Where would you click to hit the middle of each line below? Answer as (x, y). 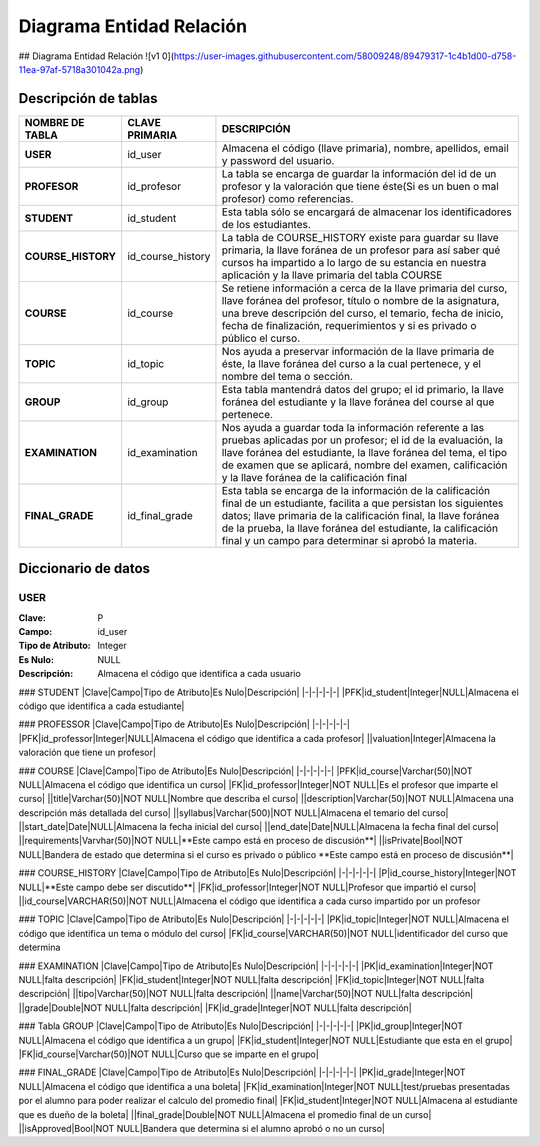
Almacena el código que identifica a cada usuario (199, 674)
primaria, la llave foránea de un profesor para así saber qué (361, 250)
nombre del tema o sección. (287, 376)
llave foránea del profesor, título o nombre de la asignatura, (360, 300)
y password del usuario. (278, 160)
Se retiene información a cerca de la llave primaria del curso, (364, 288)
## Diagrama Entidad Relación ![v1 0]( (96, 56)
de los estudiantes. (266, 224)
